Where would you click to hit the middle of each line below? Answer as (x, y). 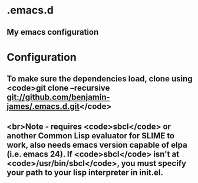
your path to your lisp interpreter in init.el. (85, 172)
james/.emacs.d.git (43, 107)
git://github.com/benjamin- (59, 97)
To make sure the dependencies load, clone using (100, 79)
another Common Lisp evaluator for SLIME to (91, 136)
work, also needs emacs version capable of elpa (97, 145)
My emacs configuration (53, 32)
